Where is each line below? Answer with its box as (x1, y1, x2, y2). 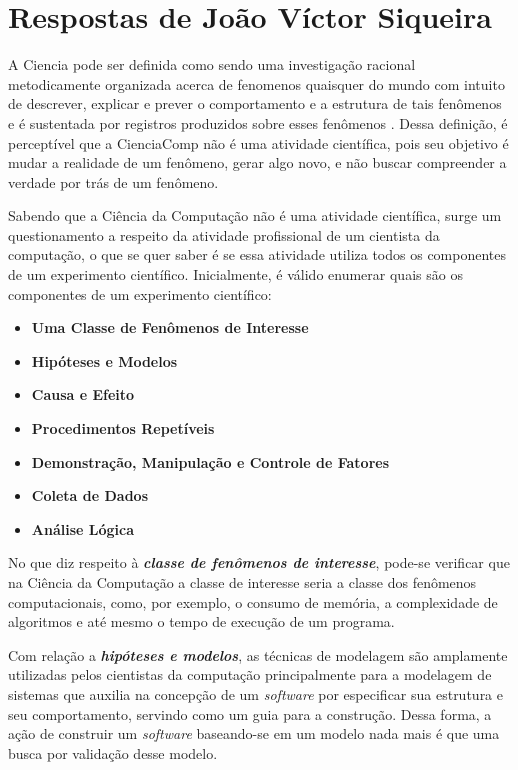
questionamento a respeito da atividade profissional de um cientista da (8, 224, 440, 245)
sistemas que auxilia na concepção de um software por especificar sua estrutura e (8, 683, 504, 704)
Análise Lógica (31, 518, 134, 539)
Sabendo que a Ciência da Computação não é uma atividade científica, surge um (8, 205, 502, 226)
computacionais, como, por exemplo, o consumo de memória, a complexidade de (8, 591, 498, 612)
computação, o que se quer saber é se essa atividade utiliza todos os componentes (8, 244, 507, 265)
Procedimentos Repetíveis (31, 418, 215, 439)
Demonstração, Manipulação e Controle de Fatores (31, 451, 390, 472)
